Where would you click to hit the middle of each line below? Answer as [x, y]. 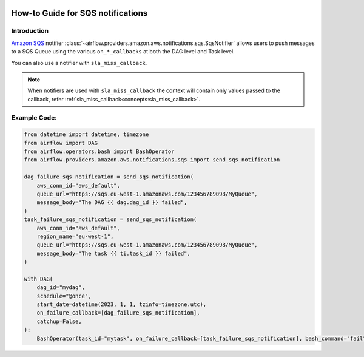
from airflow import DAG [61, 143]
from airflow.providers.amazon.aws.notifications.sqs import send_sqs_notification [152, 160]
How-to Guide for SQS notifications [79, 13]
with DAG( [39, 279]
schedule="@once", [64, 296]
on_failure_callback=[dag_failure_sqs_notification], [118, 313]
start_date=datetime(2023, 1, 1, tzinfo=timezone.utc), [122, 304]
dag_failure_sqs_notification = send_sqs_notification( [109, 177]
